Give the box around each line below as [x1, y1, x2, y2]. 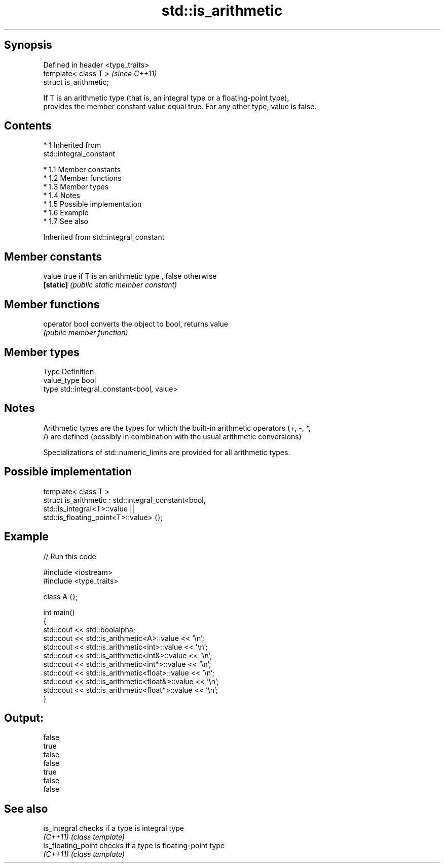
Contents [4, 119, 52, 133]
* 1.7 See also [43, 217, 89, 226]
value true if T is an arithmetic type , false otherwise [43, 272, 217, 281]
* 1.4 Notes [43, 191, 80, 200]
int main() [43, 607, 75, 617]
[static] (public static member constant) [43, 280, 177, 290]
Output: [4, 711, 44, 724]
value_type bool [43, 375, 96, 384]
